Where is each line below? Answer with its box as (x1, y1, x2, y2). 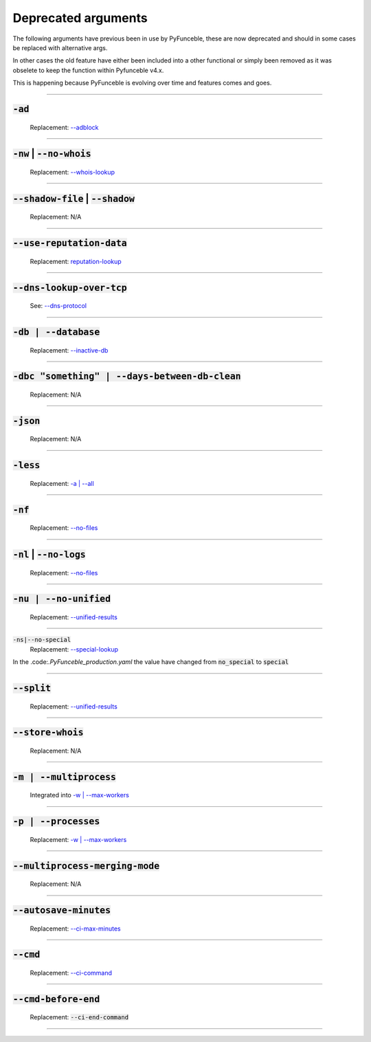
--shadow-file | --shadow (12, 192, 135, 204)
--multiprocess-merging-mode (12, 860, 160, 872)
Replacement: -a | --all (30, 479, 94, 487)
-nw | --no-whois (12, 148, 92, 159)
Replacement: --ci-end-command (30, 1013, 129, 1021)
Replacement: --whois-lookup (30, 168, 115, 176)
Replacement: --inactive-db (30, 346, 109, 354)
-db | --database (12, 326, 100, 337)
